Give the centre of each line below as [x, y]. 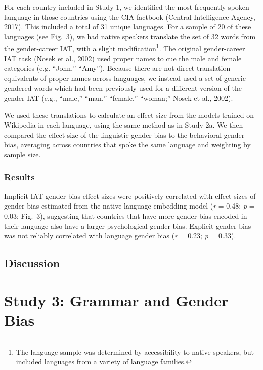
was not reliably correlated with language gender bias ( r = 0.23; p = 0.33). [120, 236]
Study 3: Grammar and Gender [116, 300]
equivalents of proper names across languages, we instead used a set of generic [125, 78]
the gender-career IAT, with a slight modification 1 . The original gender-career [125, 48]
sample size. [23, 154]
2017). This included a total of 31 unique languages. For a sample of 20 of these [128, 27]
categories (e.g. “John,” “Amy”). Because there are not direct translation [117, 68]
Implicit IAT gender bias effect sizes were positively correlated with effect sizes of [130, 196]
